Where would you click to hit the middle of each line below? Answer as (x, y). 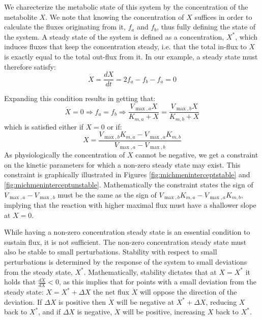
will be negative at (145, 301)
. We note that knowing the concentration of (115, 17)
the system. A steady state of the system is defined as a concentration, (114, 36)
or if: (114, 126)
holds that (20, 282)
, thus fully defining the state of (206, 27)
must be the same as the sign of (107, 194)
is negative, (95, 312)
